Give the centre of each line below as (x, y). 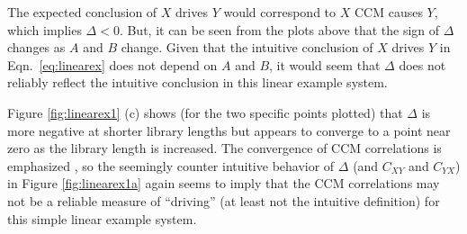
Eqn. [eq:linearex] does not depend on (112, 64)
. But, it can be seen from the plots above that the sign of (279, 29)
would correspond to (280, 12)
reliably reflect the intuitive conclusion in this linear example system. (198, 82)
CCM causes (388, 12)
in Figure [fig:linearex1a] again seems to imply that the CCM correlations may (224, 183)
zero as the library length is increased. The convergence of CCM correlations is (225, 148)
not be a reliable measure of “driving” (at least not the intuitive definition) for (224, 200)
